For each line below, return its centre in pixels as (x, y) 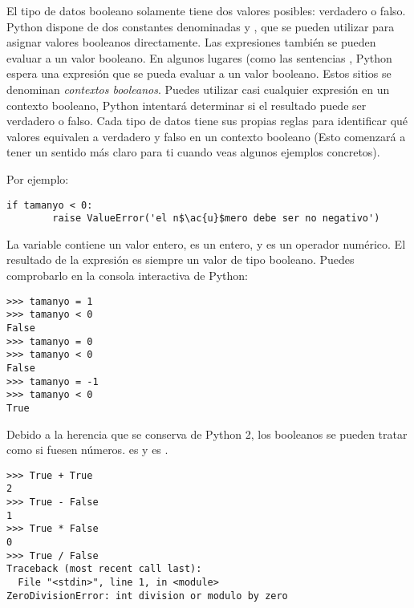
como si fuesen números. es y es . (87, 450)
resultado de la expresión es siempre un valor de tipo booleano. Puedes (181, 259)
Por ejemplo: (38, 178)
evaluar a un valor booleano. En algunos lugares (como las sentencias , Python (199, 57)
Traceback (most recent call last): (104, 569)
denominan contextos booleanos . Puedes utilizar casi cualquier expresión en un (198, 89)
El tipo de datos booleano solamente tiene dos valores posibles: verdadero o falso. (206, 10)
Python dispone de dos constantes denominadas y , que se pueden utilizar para (201, 26)
